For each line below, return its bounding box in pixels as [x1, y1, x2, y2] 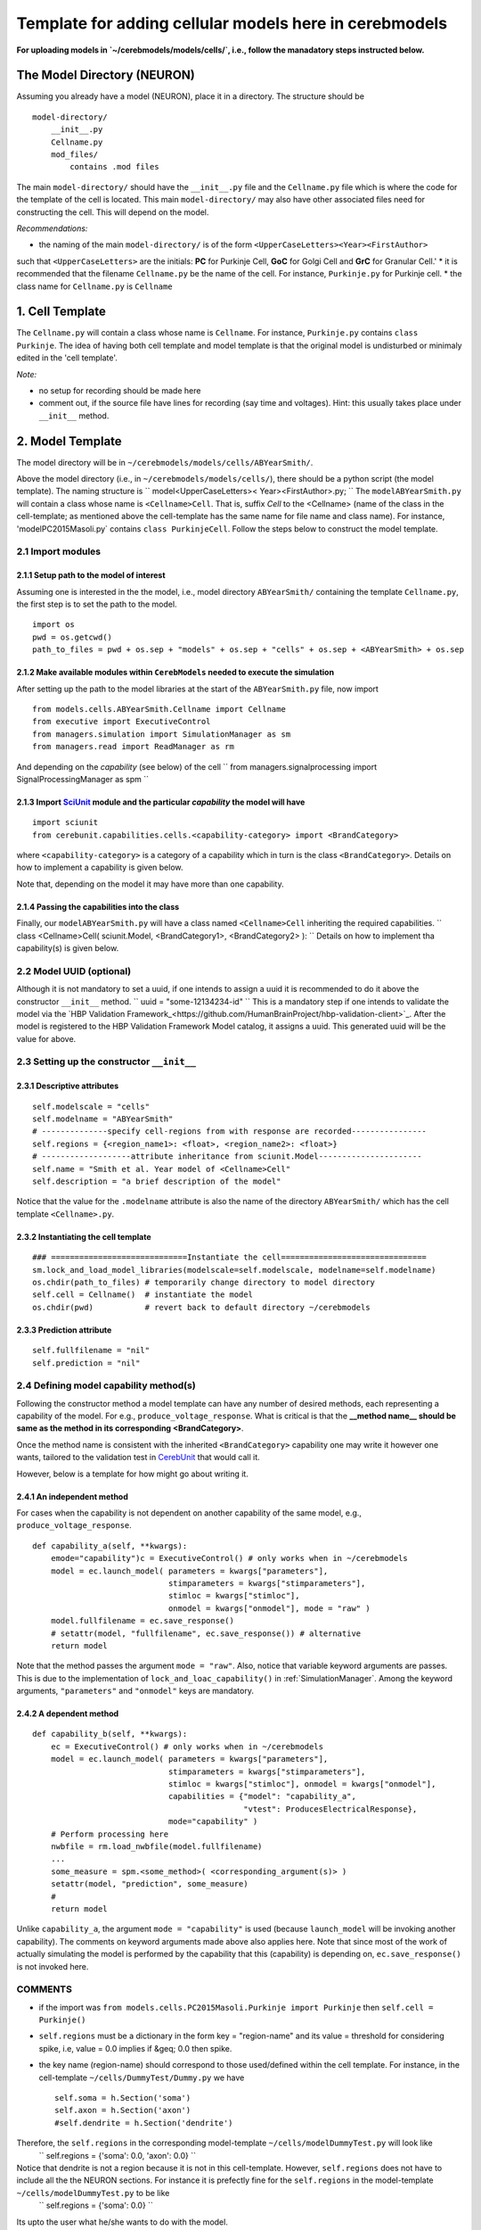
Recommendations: [16, 223, 88, 234]
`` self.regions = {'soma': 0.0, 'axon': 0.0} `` [38, 2150, 196, 2160]
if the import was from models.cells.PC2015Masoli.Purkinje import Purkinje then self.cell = [38, 2002, 434, 2012]
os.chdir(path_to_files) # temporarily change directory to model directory [32, 1276, 376, 1287]
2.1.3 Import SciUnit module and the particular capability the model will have [16, 797, 306, 807]
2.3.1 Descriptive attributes [16, 1080, 119, 1092]
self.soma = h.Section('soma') [54, 2093, 192, 2102]
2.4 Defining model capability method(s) [16, 1379, 196, 1392]
